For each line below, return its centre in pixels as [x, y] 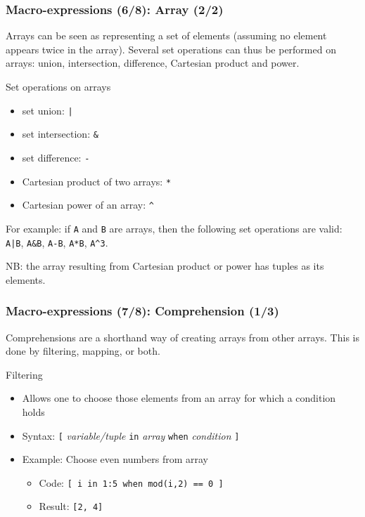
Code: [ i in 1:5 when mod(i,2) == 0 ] [131, 482]
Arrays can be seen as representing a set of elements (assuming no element [166, 35]
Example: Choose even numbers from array [115, 459]
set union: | [47, 110]
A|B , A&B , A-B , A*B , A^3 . [57, 242]
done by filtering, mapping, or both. [83, 351]
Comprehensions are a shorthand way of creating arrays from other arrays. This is [182, 337]
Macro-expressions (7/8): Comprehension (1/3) [142, 311]
